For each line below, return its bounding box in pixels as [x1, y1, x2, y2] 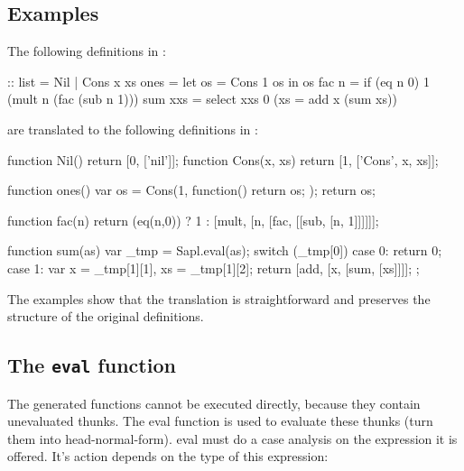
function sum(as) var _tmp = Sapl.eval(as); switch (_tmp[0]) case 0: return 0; [7, 241, 442, 260]
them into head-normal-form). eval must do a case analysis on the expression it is [7, 429, 458, 448]
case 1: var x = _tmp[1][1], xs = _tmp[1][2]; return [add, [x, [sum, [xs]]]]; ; [7, 258, 420, 277]
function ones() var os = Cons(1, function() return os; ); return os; [7, 180, 376, 199]
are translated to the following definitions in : [7, 119, 258, 138]
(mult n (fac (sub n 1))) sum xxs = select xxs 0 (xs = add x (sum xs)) [7, 89, 397, 108]
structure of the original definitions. [7, 307, 204, 326]
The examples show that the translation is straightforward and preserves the [7, 289, 431, 308]
